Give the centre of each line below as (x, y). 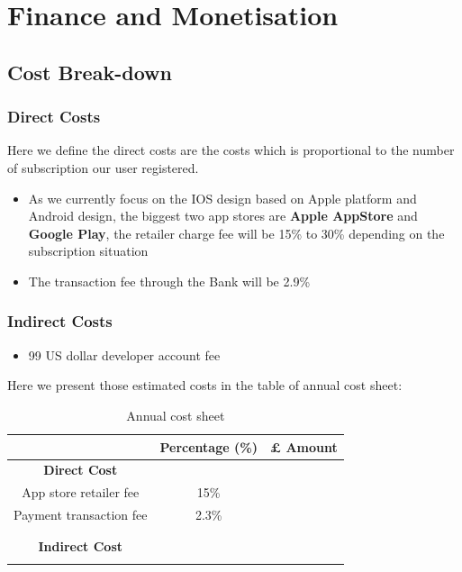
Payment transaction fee (81, 515)
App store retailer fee (81, 492)
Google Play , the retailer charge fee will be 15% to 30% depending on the (236, 233)
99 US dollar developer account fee (124, 354)
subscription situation (88, 251)
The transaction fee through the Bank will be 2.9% (169, 281)
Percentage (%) (208, 446)
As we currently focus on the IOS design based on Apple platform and (222, 198)
